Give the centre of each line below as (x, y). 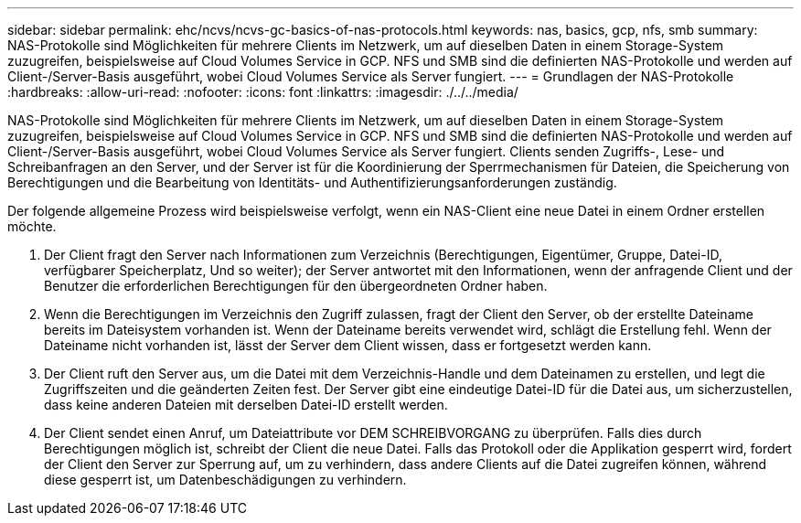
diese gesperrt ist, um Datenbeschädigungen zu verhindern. (225, 480)
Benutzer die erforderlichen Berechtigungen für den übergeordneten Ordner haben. (296, 286)
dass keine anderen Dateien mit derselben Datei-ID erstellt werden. (246, 405)
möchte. (32, 226)
